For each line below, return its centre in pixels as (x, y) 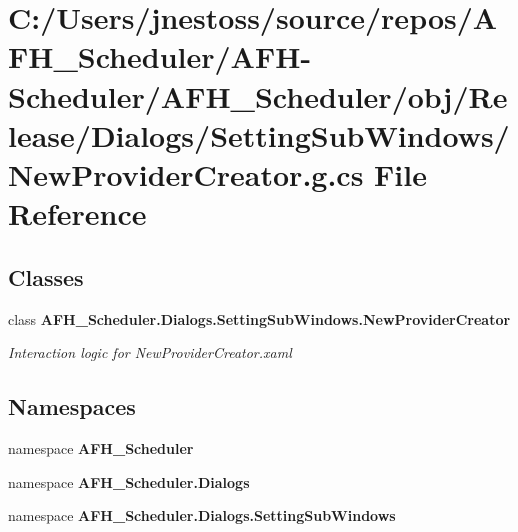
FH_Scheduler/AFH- (160, 56)
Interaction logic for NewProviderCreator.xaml (150, 352)
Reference (77, 213)
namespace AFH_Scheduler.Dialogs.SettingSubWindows (202, 515)
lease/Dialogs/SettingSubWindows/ (259, 134)
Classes (46, 276)
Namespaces (72, 406)
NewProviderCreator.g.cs (186, 173)
